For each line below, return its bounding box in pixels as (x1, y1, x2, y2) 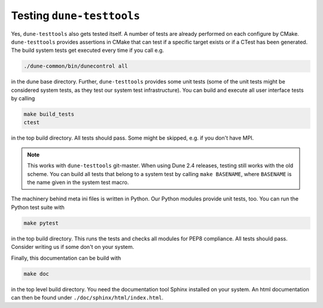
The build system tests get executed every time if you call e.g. (11, 47, 164, 54)
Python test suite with (11, 204, 65, 211)
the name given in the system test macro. (27, 179, 129, 186)
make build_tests (23, 111, 75, 118)
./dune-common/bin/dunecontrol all (23, 63, 128, 70)
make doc (23, 270, 50, 277)
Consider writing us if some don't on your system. (11, 244, 135, 251)
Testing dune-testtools (11, 9, 141, 22)
